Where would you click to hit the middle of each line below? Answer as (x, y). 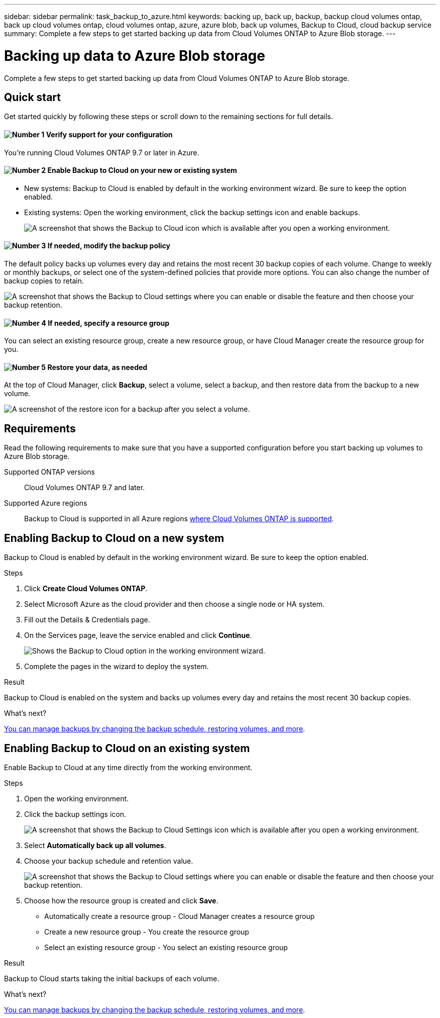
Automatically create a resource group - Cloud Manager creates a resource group (180, 916)
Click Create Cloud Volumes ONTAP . (86, 589)
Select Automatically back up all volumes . (95, 845)
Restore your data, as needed (97, 367)
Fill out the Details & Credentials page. (87, 620)
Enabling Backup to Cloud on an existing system (127, 748)
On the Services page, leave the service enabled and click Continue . (138, 635)
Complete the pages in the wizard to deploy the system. (117, 667)
